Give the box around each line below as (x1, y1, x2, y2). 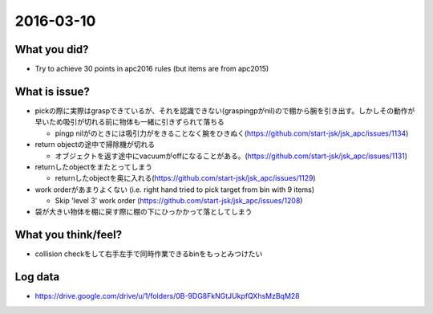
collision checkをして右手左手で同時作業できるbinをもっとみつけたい (34, 249, 263, 259)
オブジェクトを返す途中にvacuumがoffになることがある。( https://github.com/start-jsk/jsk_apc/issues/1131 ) (55, 151, 408, 161)
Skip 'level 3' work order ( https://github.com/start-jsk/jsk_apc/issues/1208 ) (55, 196, 303, 206)
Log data (14, 270, 60, 284)
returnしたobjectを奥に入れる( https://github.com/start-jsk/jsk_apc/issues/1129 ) (55, 173, 316, 183)
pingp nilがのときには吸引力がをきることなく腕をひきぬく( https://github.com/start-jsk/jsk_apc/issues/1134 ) (55, 128, 409, 138)
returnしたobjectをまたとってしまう (34, 161, 152, 172)
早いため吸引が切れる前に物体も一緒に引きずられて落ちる (34, 117, 225, 127)
